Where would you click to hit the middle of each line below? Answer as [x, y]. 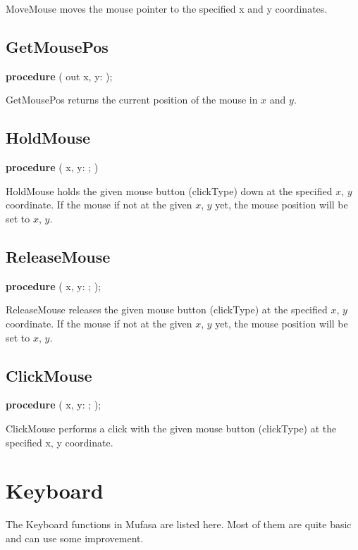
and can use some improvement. [75, 538]
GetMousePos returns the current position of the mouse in [132, 100]
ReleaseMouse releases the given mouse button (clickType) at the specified [167, 310]
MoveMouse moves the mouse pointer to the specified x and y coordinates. [167, 8]
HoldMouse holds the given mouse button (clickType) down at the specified [169, 190]
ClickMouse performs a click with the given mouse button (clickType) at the [171, 428]
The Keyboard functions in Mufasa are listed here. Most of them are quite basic [179, 524]
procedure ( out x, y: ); [59, 76]
